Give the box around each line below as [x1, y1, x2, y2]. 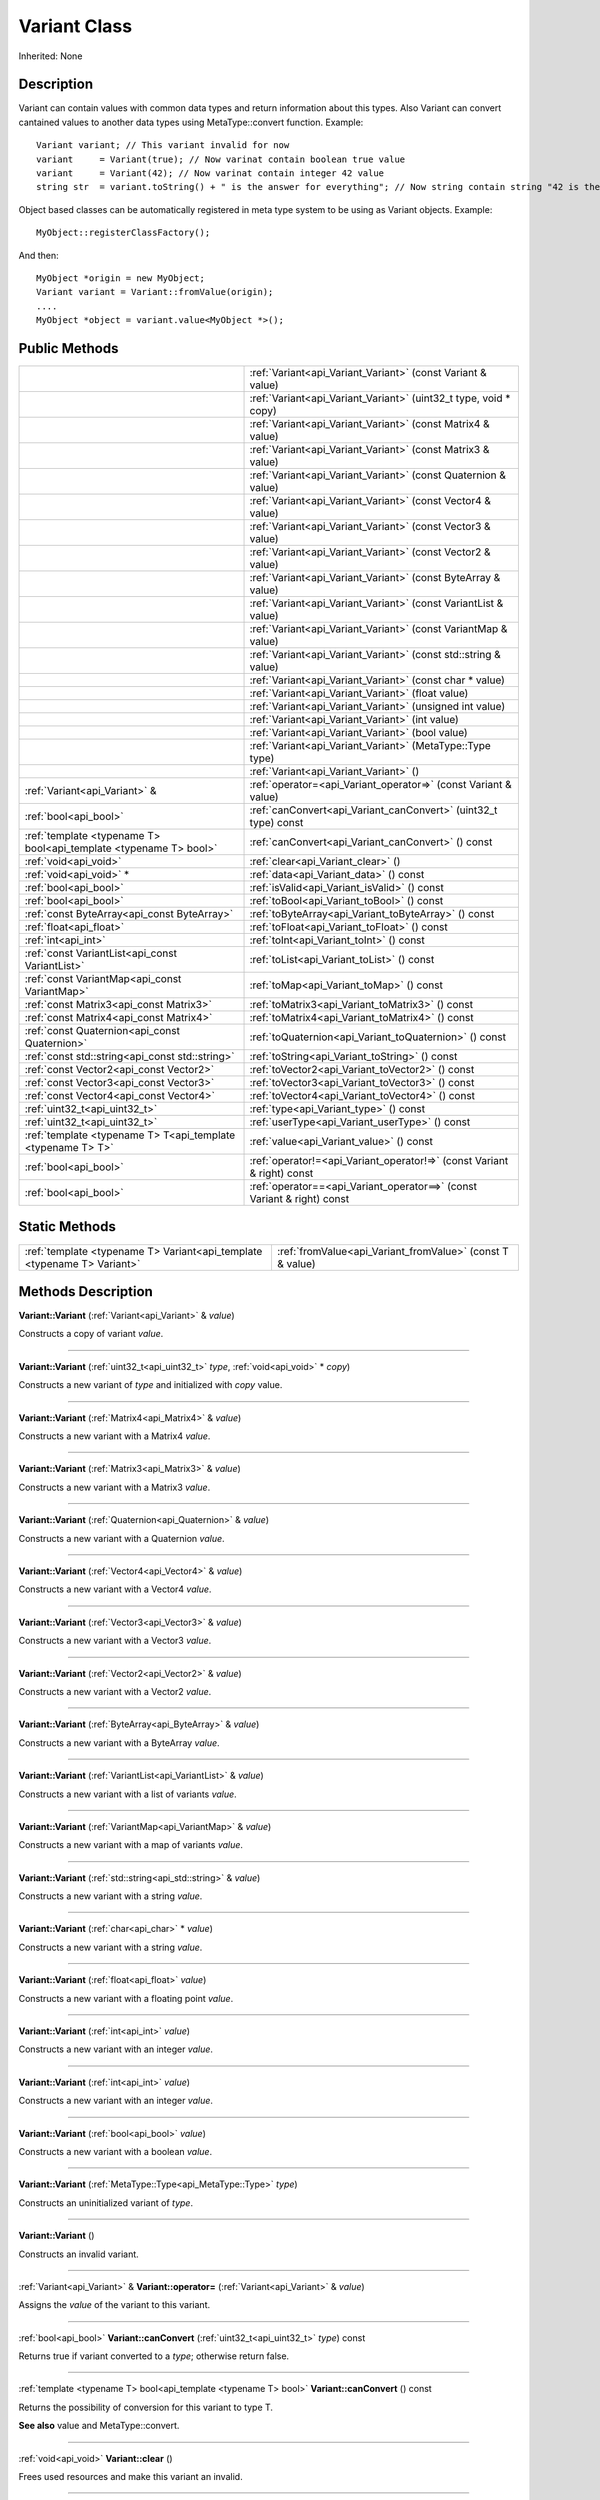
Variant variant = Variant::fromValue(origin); [36, 286, 274, 298]
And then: [18, 249, 59, 261]
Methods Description [18, 1283, 154, 1300]
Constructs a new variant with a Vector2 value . [18, 1685, 212, 1697]
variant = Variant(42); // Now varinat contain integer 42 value [36, 168, 385, 179]
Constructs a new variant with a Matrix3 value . [18, 1481, 211, 1493]
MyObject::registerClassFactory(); [36, 227, 211, 239]
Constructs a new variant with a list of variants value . [18, 1788, 237, 1800]
